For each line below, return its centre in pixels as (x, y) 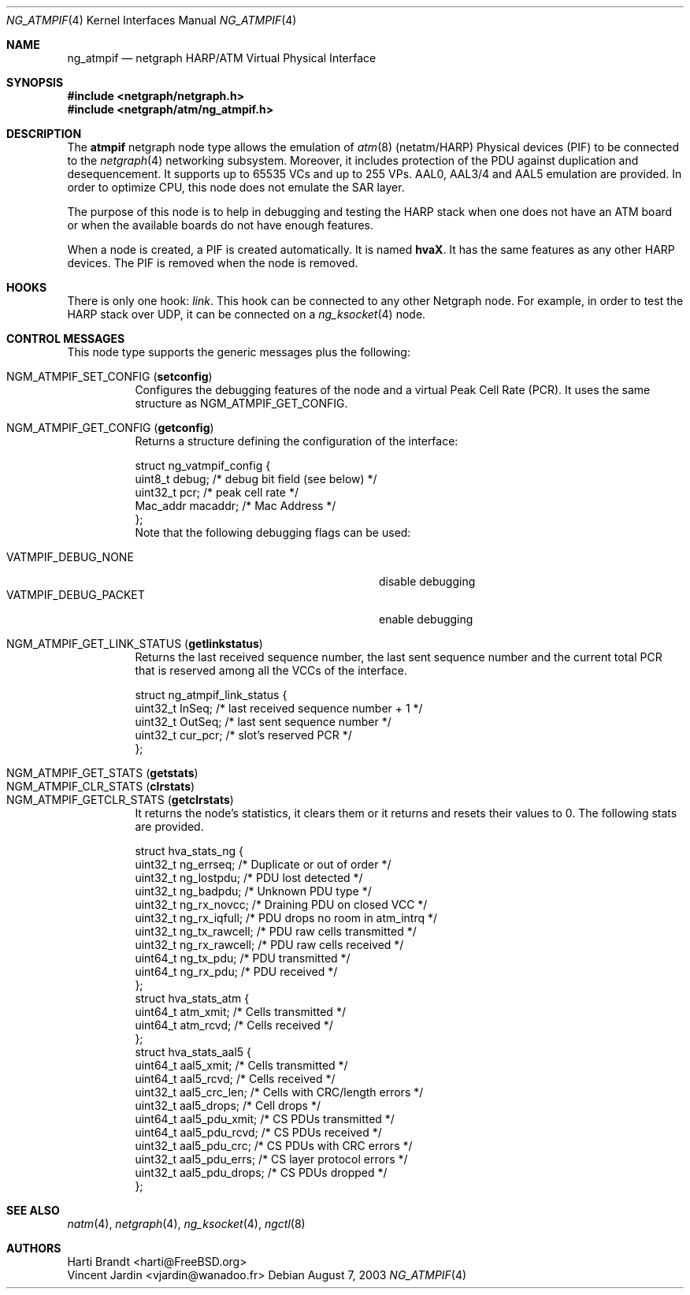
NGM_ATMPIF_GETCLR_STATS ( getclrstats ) (120, 800)
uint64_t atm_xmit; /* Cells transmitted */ (240, 1012)
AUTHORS (34, 1248)
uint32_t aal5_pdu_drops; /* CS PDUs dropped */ (261, 1172)
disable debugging (427, 581)
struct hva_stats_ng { (189, 851)
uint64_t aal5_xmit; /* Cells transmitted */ (241, 1065)
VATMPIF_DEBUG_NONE (70, 557)
